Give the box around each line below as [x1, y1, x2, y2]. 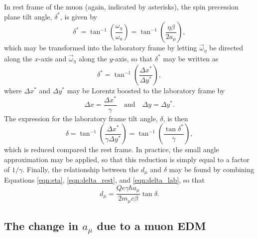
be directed [209, 42, 244, 53]
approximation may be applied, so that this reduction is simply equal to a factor [4, 154, 250, 165]
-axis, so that [113, 53, 153, 63]
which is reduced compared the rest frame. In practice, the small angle [4, 144, 219, 155]
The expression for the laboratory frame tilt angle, [4, 113, 158, 123]
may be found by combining [169, 164, 255, 174]
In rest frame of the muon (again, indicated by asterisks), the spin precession [4, 1, 239, 11]
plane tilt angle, [4, 11, 52, 21]
